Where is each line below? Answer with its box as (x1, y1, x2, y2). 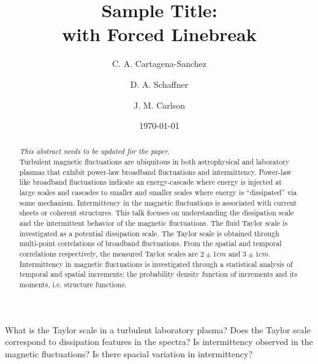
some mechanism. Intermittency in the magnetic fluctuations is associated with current (19, 197, 297, 207)
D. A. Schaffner (130, 77, 189, 90)
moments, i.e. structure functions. (19, 279, 127, 290)
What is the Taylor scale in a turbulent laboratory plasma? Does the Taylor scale (5, 323, 311, 336)
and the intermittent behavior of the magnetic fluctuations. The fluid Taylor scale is (19, 218, 288, 228)
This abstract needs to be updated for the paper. (19, 146, 170, 157)
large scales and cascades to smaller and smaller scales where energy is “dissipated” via (19, 187, 297, 198)
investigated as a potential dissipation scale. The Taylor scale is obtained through (19, 228, 279, 238)
